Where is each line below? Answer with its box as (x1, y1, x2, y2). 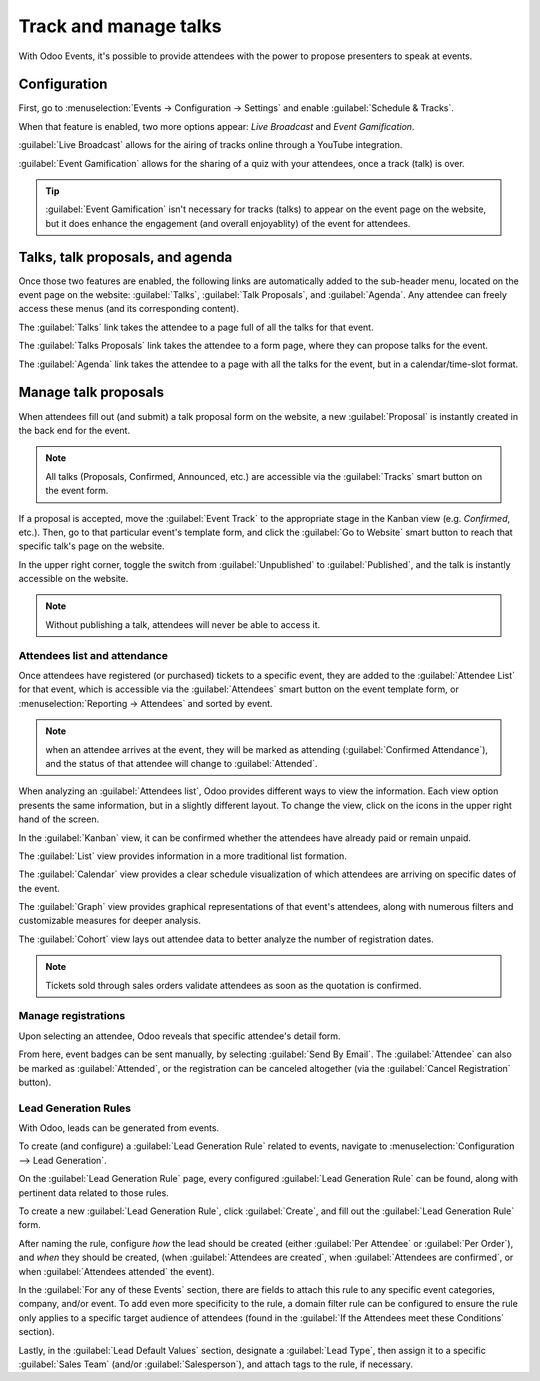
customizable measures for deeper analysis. (18, 915, 202, 927)
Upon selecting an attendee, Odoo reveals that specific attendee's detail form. (18, 1030, 341, 1042)
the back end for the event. (18, 424, 130, 436)
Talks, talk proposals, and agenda (18, 248, 233, 265)
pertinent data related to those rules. (18, 1186, 169, 1199)
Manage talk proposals (18, 384, 165, 401)
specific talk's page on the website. (18, 540, 165, 552)
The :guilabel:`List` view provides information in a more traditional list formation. (18, 850, 347, 862)
